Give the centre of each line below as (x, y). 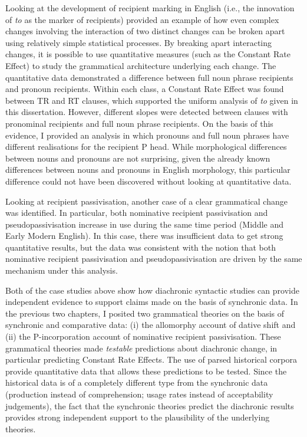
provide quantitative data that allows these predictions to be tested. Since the (146, 371)
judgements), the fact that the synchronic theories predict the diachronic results (150, 405)
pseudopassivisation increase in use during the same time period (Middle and (145, 224)
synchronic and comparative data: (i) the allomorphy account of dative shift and (151, 325)
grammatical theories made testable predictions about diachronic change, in (141, 348)
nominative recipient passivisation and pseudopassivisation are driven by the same (154, 259)
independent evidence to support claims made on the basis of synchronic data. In (152, 302)
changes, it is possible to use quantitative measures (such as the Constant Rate (148, 54)
